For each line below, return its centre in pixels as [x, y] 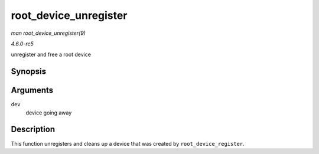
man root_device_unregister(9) [48, 33]
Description [33, 130]
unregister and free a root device [51, 55]
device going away [49, 113]
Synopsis [29, 72]
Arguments [32, 91]
